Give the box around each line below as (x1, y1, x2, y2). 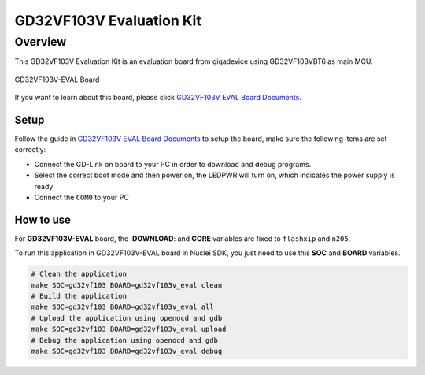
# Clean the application (31, 269, 128, 279)
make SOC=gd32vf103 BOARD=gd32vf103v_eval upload (31, 325, 227, 334)
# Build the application (31, 291, 128, 301)
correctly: (14, 145, 46, 154)
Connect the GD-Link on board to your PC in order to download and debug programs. (34, 159, 312, 169)
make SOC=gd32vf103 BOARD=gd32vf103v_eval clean (31, 280, 223, 289)
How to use (14, 213, 71, 226)
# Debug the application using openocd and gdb (31, 336, 218, 344)
